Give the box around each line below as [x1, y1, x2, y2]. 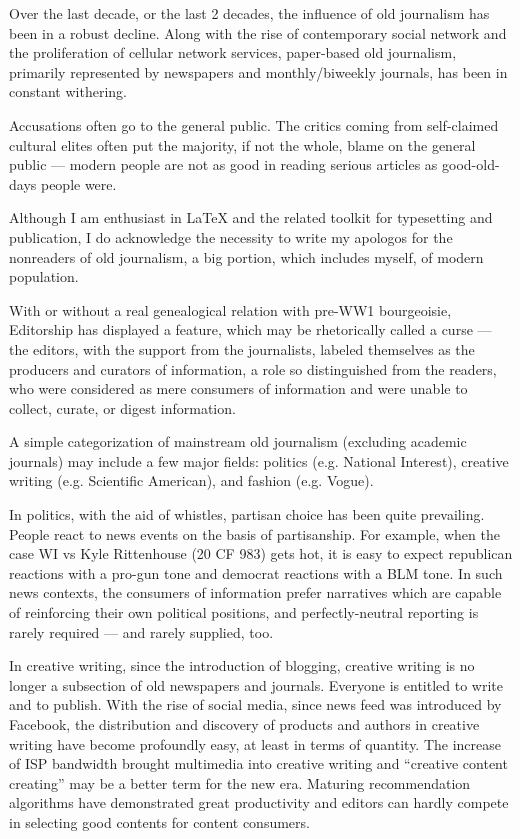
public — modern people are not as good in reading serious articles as [9, 154, 438, 175]
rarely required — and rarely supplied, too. [9, 621, 274, 642]
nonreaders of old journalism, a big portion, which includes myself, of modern [9, 246, 484, 267]
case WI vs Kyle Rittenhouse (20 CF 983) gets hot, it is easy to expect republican [9, 543, 513, 564]
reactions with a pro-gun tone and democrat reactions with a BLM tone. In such [9, 562, 503, 583]
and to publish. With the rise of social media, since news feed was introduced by [9, 694, 502, 715]
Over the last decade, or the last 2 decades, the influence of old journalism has [9, 3, 490, 23]
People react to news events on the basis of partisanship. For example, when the [9, 523, 500, 544]
